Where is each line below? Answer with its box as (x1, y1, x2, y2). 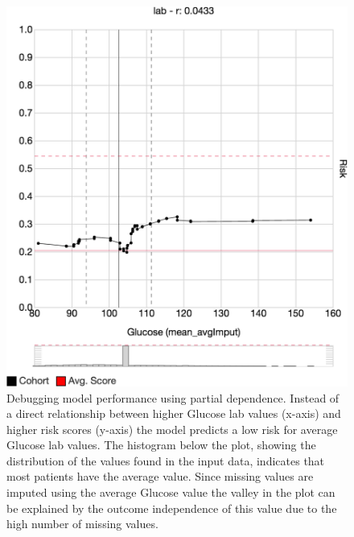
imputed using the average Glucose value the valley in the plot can (6, 484, 335, 501)
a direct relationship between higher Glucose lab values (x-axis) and (6, 405, 341, 422)
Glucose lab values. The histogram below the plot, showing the (6, 436, 316, 453)
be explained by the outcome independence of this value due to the (6, 499, 337, 516)
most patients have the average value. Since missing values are (6, 468, 314, 485)
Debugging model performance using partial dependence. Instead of (6, 389, 340, 406)
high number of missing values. (6, 515, 158, 532)
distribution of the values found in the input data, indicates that (6, 452, 325, 469)
